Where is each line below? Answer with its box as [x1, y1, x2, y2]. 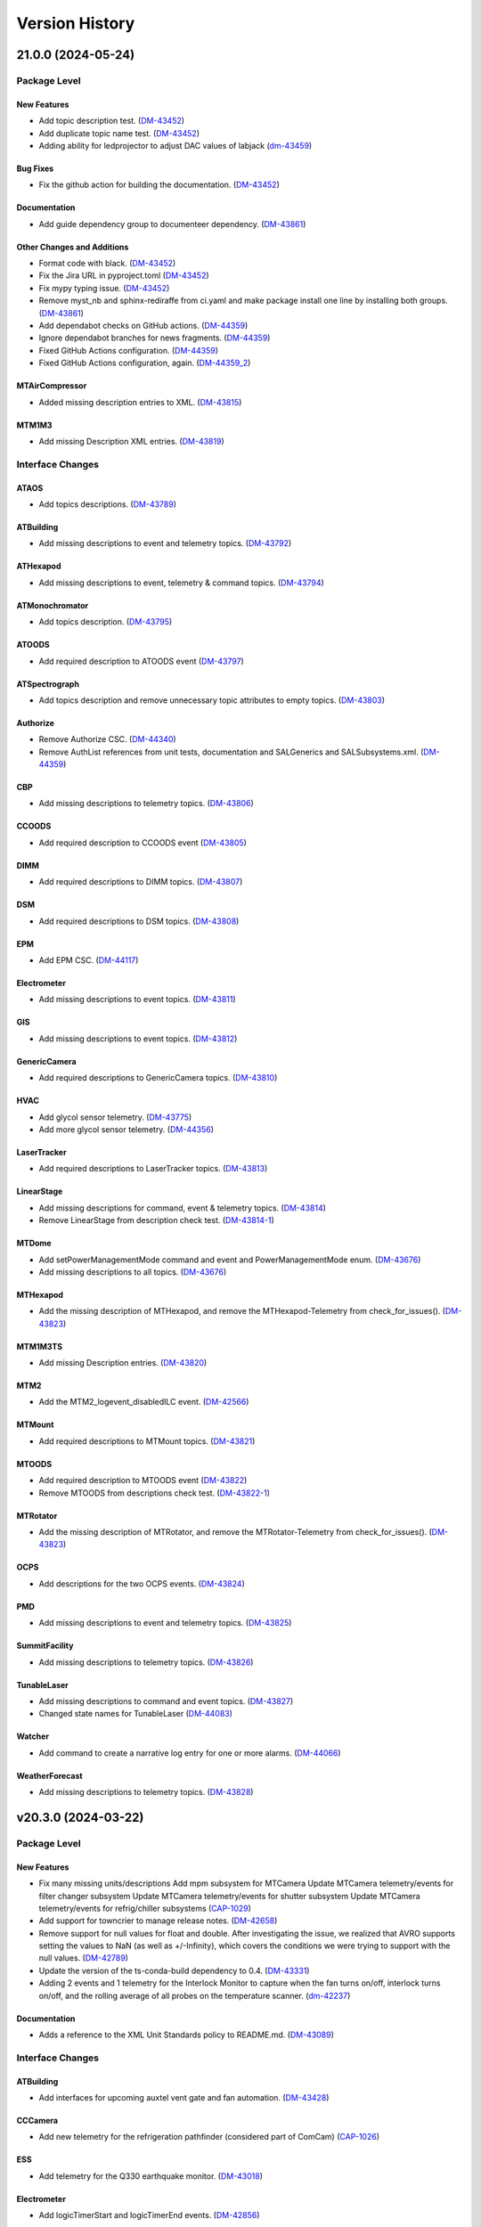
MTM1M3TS [16, 1341, 62, 1351]
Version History [16, 13, 135, 33]
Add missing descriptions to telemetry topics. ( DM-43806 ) [38, 798, 254, 809]
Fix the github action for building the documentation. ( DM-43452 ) [38, 179, 281, 191]
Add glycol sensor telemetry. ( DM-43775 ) [38, 1112, 192, 1122]
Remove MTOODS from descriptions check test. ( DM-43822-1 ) [38, 1488, 271, 1498]
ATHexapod [16, 561, 61, 572]
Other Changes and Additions [16, 241, 129, 252]
